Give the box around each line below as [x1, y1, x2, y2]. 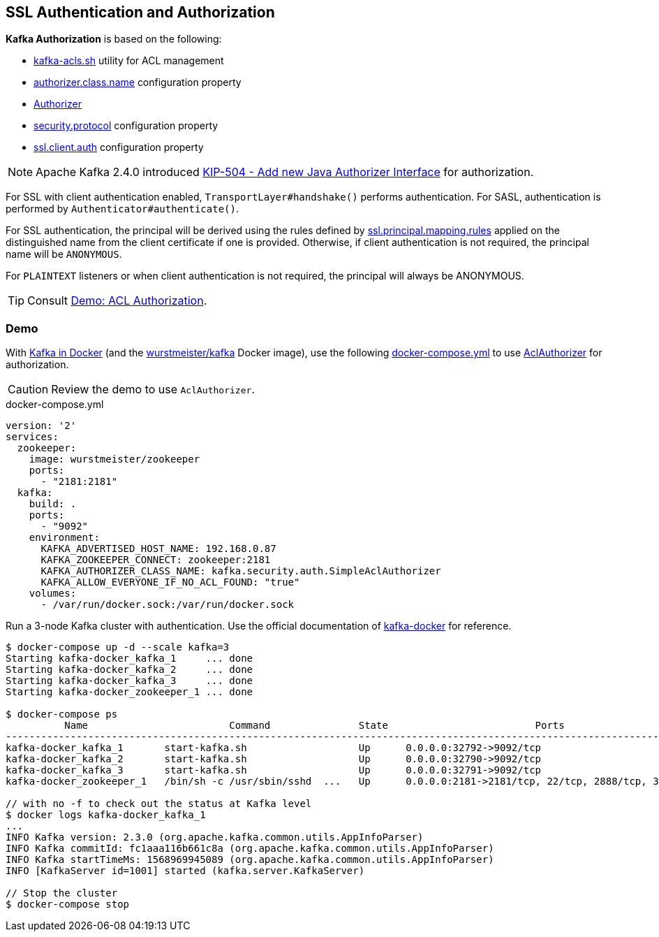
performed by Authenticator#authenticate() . [6, 203, 239, 215]
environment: [29, 532, 100, 544]
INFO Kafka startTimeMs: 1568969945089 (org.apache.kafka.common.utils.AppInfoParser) [6, 854, 494, 866]
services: [6, 431, 59, 443]
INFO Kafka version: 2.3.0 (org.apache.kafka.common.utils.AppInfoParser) [6, 831, 424, 843]
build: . [29, 498, 77, 510]
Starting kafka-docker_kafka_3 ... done [6, 675, 253, 687]
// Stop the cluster [6, 887, 118, 899]
